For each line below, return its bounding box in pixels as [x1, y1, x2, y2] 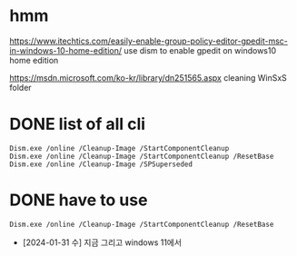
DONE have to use [9, 190, 148, 211]
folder [9, 82, 32, 93]
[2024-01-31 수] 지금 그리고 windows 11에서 [22, 237, 183, 248]
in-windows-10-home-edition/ [9, 44, 123, 55]
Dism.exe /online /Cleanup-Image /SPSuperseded [9, 160, 193, 169]
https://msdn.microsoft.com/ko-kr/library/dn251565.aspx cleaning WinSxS [9, 72, 288, 83]
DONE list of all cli [9, 114, 146, 134]
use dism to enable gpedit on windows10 [124, 44, 277, 55]
